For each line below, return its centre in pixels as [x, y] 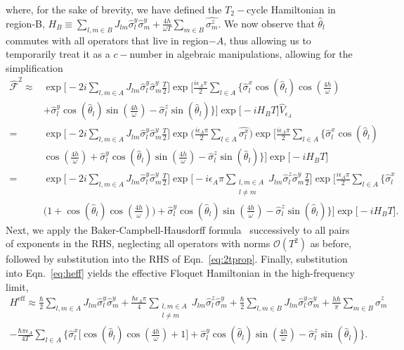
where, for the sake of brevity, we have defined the [114, 9]
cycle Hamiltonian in [291, 9]
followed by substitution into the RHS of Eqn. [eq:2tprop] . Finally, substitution [177, 259]
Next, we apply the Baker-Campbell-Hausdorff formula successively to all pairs [178, 229]
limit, [17, 286]
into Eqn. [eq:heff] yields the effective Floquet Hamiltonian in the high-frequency [180, 272]
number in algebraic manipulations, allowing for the [241, 54]
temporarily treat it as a [58, 54]
